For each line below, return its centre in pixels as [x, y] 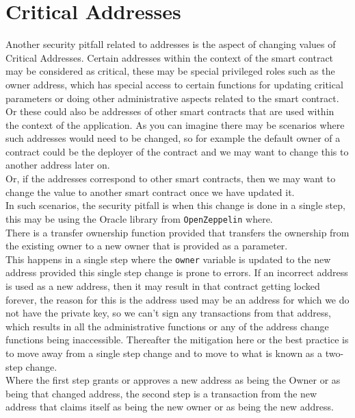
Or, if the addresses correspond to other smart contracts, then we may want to [171, 179]
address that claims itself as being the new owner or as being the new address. [170, 407]
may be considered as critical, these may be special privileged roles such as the [170, 71]
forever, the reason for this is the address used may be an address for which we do [177, 299]
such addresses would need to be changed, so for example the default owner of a [173, 138]
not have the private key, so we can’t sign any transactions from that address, [168, 313]
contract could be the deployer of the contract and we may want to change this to [177, 151]
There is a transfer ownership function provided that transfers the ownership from [177, 232]
